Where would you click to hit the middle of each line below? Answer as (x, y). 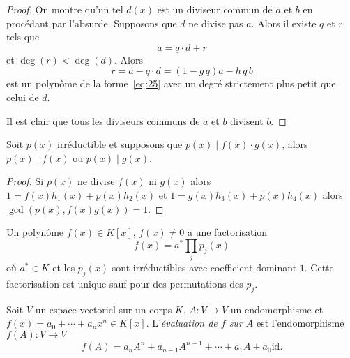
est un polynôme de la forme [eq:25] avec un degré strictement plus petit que (171, 83)
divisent (247, 120)
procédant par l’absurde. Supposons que (92, 23)
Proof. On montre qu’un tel (65, 9)
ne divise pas (216, 23)
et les (64, 268)
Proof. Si (25, 181)
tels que (23, 37)
